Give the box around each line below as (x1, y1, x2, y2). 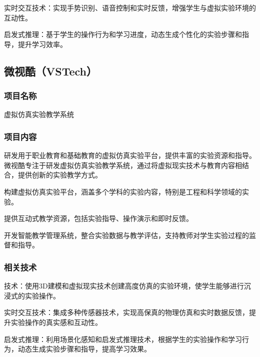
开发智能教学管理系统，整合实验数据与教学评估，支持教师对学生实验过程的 (4, 229, 249, 240)
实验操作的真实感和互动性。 (10, 316, 102, 327)
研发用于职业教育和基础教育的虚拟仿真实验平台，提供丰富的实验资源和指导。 (4, 150, 256, 160)
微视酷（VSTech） (4, 63, 97, 78)
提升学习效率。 (17, 38, 67, 49)
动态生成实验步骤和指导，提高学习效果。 (17, 343, 151, 354)
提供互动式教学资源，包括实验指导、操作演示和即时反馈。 (4, 213, 193, 223)
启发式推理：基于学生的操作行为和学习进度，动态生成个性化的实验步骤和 (4, 29, 242, 39)
